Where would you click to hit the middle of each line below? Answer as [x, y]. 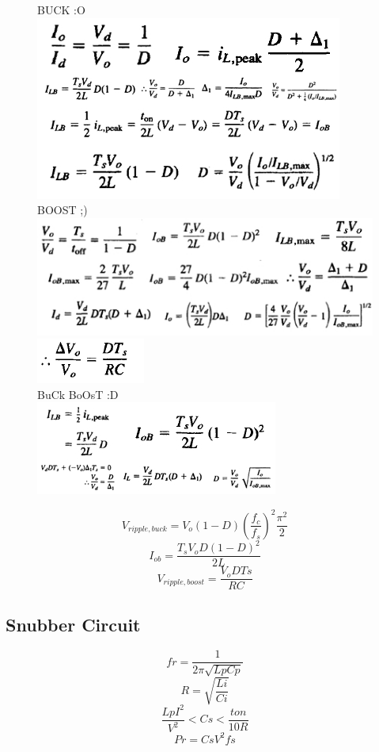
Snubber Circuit [73, 624]
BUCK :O [61, 10]
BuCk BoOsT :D [78, 394]
